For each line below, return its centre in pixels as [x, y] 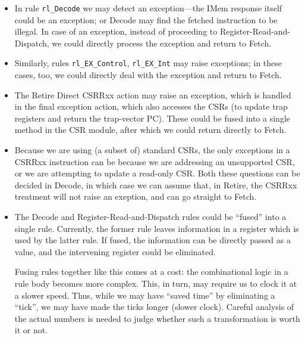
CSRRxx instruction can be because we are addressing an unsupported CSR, [155, 161]
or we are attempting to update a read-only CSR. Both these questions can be [157, 173]
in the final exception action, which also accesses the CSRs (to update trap [151, 106]
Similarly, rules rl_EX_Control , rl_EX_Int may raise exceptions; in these [148, 63]
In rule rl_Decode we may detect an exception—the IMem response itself [148, 8]
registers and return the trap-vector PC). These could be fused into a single [152, 118]
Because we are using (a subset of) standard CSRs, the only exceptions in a [152, 150]
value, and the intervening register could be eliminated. [115, 251]
